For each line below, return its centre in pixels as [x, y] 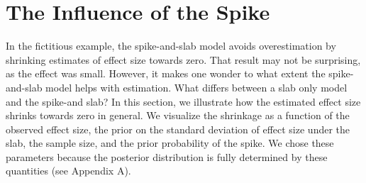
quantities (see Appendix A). [68, 171]
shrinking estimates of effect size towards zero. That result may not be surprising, [183, 59]
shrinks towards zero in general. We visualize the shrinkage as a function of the [178, 115]
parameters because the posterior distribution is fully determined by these [167, 156]
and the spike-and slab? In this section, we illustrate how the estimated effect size [183, 101]
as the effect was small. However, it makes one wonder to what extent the [166, 73]
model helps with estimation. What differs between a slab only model [196, 87]
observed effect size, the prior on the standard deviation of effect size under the [178, 129]
